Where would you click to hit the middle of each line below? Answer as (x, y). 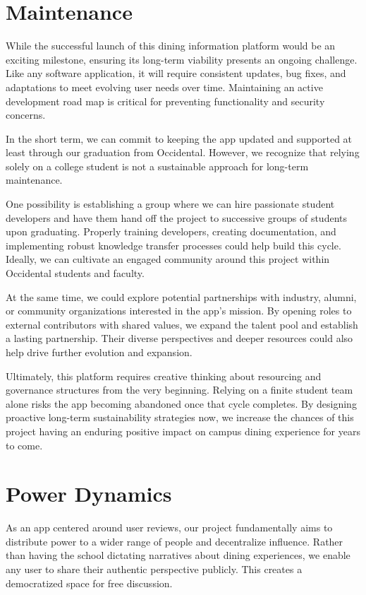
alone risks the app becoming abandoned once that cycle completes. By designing (181, 403)
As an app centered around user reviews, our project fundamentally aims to (169, 528)
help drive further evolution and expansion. (99, 352)
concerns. (26, 115)
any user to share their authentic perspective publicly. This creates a (154, 569)
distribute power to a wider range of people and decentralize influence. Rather (175, 541)
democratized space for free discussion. (89, 583)
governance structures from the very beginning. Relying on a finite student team (179, 390)
